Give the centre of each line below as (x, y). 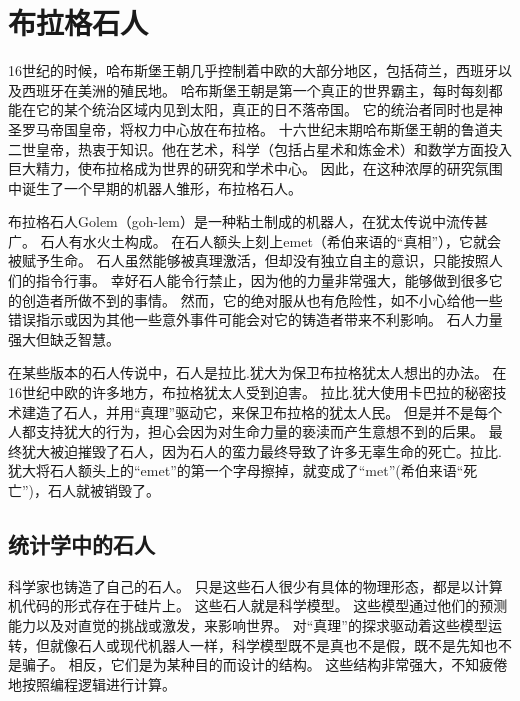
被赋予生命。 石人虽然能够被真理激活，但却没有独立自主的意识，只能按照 (248, 260)
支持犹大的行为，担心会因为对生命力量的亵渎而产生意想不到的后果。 (259, 431)
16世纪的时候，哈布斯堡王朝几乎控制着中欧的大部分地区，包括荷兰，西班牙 (253, 70)
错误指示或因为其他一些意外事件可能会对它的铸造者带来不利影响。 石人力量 (255, 319)
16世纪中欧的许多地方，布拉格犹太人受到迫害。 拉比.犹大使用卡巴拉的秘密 (250, 392)
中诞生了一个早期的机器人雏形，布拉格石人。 (155, 187)
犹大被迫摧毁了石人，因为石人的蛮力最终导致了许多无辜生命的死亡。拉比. (261, 450)
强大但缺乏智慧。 (64, 338)
